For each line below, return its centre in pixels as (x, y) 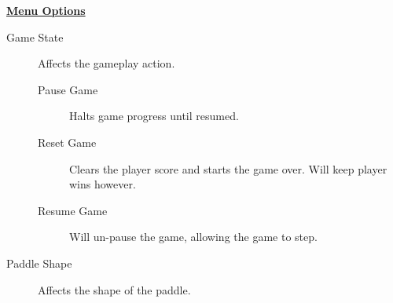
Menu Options (46, 10)
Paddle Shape (39, 263)
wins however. (103, 184)
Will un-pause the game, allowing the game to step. (193, 237)
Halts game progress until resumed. (154, 116)
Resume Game (73, 210)
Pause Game (68, 89)
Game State (35, 37)
